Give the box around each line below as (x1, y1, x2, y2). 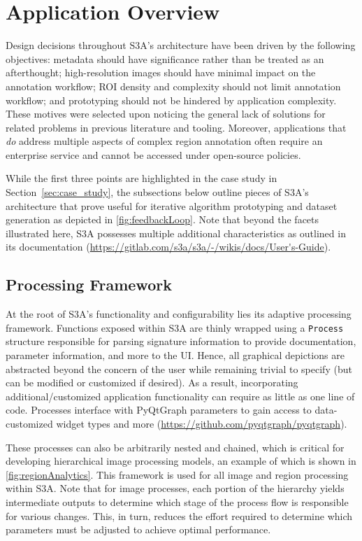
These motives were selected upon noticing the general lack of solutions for (6, 106, 326, 121)
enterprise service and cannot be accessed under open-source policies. (6, 147, 301, 162)
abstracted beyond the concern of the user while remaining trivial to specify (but (6, 361, 352, 376)
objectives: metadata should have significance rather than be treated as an (6, 51, 324, 66)
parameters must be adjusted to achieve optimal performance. (6, 522, 271, 537)
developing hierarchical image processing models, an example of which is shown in (6, 454, 356, 468)
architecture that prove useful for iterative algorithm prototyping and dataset (6, 198, 338, 213)
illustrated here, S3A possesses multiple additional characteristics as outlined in (6, 225, 346, 240)
